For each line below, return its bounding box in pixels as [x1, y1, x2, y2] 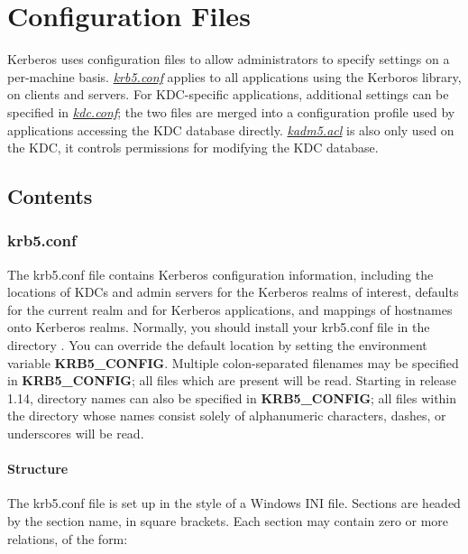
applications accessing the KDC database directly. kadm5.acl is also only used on [7, 120, 454, 139]
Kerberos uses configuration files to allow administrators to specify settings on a [7, 50, 450, 69]
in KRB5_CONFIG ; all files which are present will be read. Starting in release [7, 371, 457, 390]
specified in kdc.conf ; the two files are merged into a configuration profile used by [7, 102, 455, 121]
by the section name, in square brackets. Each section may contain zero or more [7, 512, 449, 531]
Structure [7, 459, 69, 478]
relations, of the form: [7, 529, 128, 548]
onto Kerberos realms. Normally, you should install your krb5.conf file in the [7, 318, 430, 337]
